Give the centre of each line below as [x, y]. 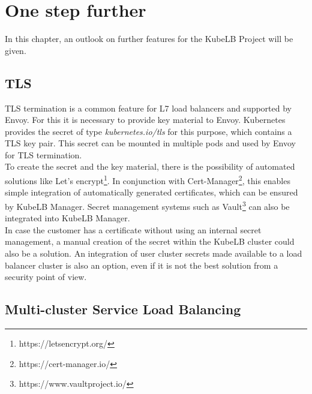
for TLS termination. [43, 154]
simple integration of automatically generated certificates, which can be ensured [151, 192]
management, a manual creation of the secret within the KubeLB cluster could [150, 241]
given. [16, 50]
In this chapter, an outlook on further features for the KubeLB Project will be [149, 39]
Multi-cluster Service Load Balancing [123, 309]
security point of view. [46, 277]
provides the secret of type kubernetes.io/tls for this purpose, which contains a [148, 131]
